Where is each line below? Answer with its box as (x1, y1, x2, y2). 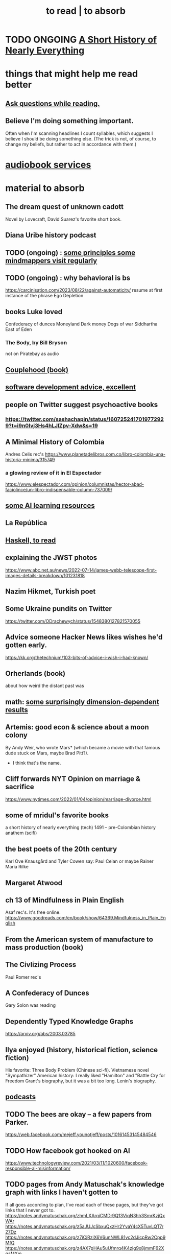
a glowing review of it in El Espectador (5, 469, 102, 477)
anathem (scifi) (5, 830, 37, 836)
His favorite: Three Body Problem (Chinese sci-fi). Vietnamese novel (5, 1067, 149, 1073)
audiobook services (5, 159, 91, 171)
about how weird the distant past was (5, 682, 84, 689)
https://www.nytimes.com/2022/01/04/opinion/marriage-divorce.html (5, 796, 152, 802)
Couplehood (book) (5, 365, 69, 374)
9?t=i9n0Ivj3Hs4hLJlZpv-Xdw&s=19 (5, 422, 98, 429)
